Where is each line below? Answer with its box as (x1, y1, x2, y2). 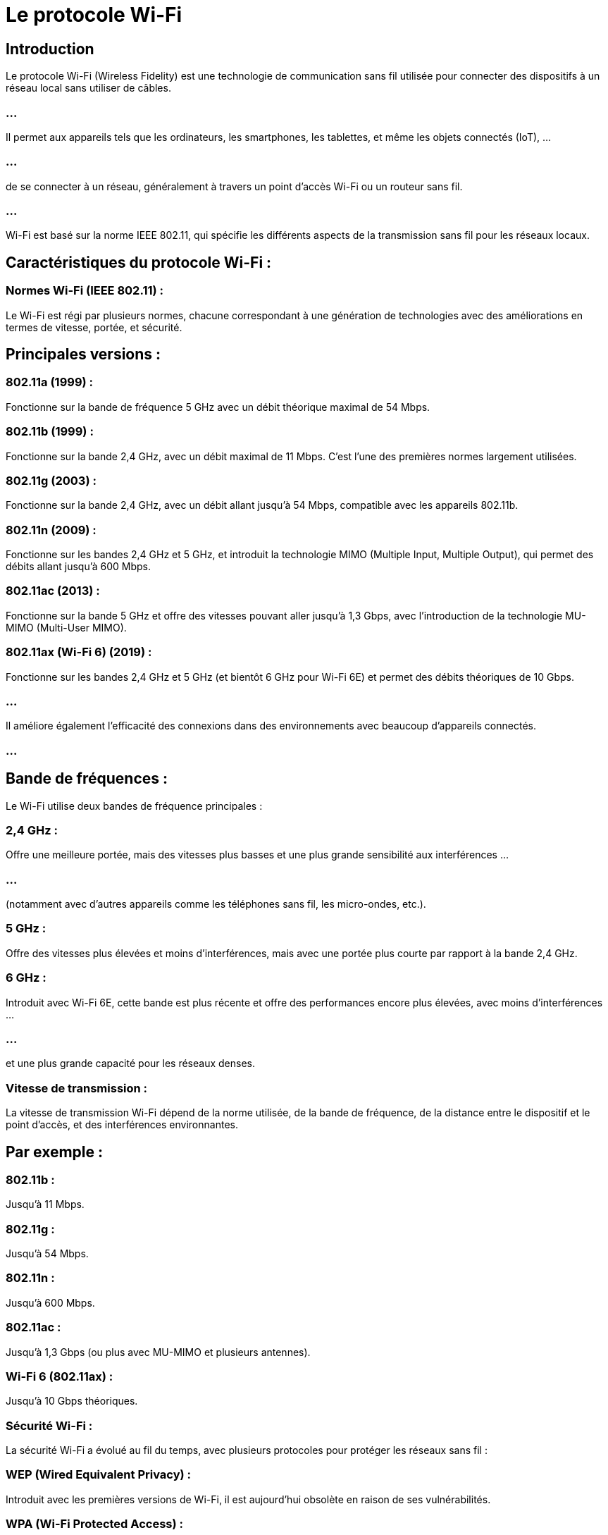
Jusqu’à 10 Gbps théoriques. (6, 1395, 138, 1407)
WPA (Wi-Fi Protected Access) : (6, 1517, 183, 1531)
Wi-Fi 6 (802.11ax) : (6, 1369, 113, 1383)
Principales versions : (6, 345, 161, 364)
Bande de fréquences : (6, 770, 168, 788)
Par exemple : (6, 1142, 104, 1161)
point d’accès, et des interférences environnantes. (6, 1118, 238, 1131)
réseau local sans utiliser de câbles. (6, 82, 171, 94)
